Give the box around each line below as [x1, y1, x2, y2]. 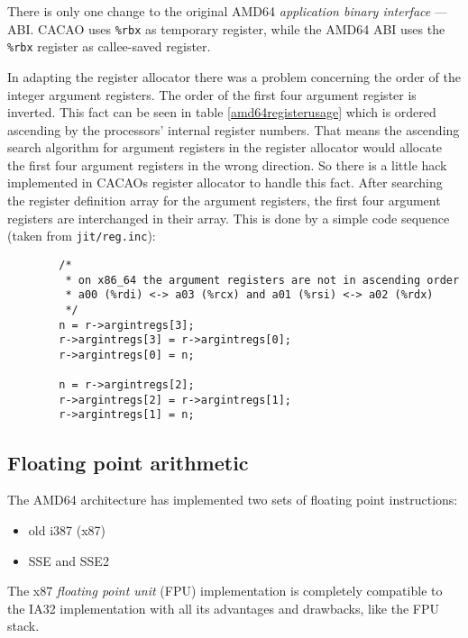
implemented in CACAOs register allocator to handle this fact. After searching [7, 173, 443, 192]
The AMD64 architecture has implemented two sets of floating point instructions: [7, 490, 458, 509]
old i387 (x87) [28, 520, 106, 539]
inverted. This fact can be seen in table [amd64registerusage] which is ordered [7, 103, 436, 122]
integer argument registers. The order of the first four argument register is [7, 85, 417, 104]
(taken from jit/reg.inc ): [7, 226, 156, 245]
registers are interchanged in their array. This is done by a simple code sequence [7, 208, 450, 227]
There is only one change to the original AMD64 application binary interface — [7, 2, 447, 20]
